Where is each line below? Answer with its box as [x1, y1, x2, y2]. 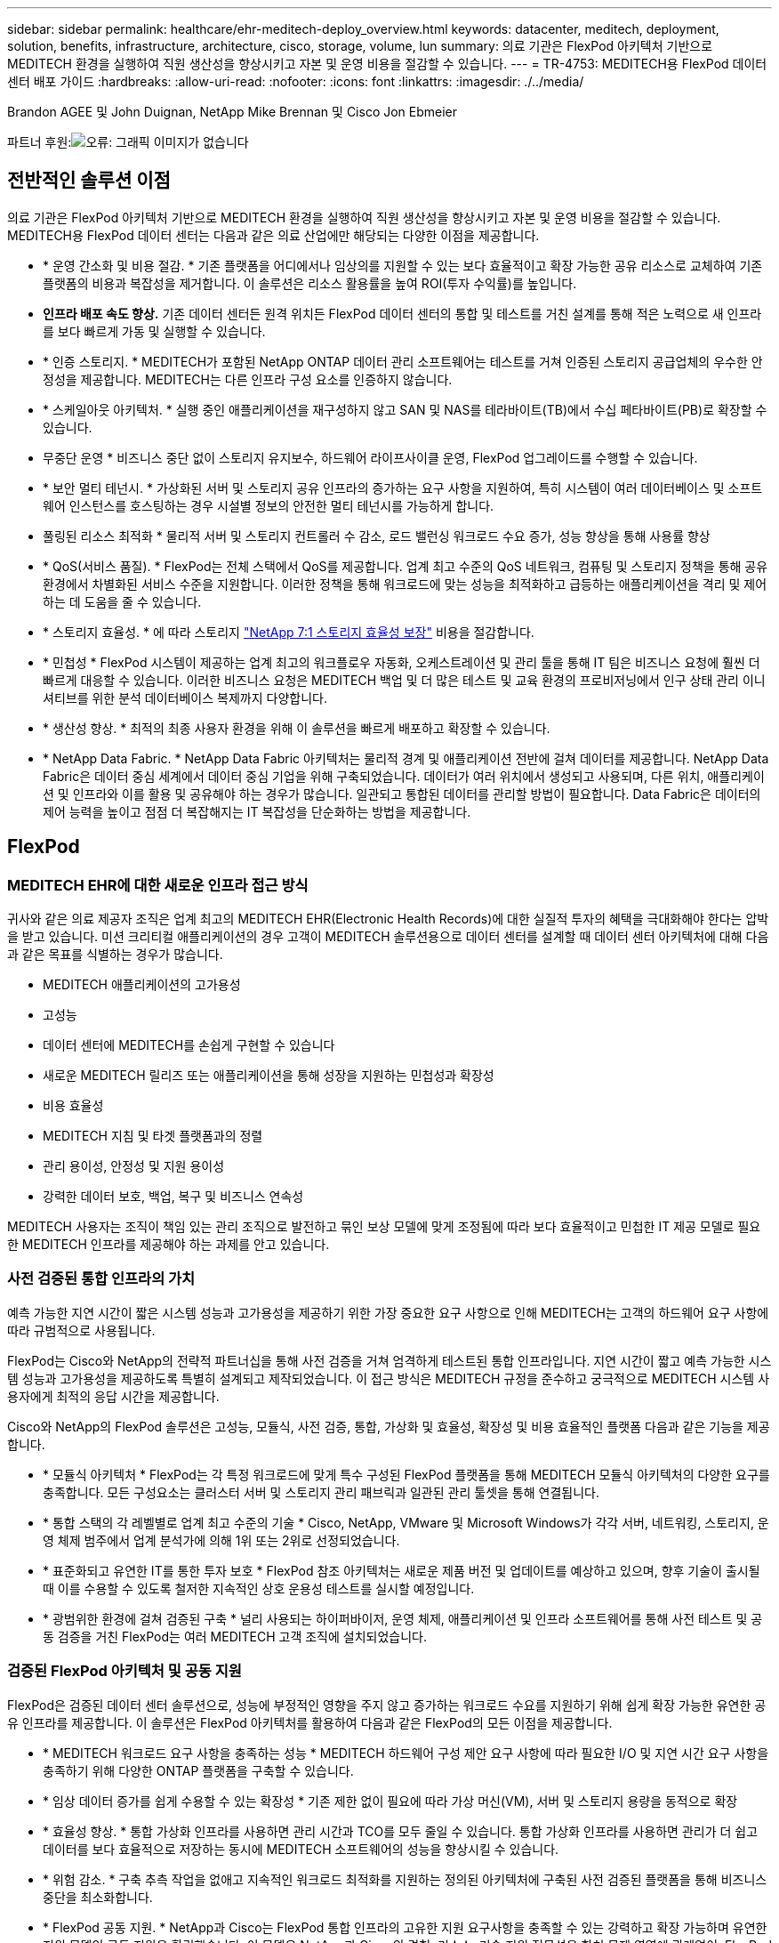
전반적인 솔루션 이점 [7, 169, 171, 192]
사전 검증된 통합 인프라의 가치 [7, 1270, 196, 1288]
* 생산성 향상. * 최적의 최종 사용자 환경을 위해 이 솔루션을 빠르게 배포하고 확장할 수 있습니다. [43, 720, 550, 736]
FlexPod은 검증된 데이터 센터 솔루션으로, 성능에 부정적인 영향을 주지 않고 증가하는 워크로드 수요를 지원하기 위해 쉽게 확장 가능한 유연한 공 [7, 1697, 767, 1713]
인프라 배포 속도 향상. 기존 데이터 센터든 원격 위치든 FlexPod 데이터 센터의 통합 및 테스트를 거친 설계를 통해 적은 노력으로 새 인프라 [43, 305, 762, 321]
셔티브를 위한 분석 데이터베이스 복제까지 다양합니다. [43, 689, 327, 705]
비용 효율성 [43, 1098, 104, 1114]
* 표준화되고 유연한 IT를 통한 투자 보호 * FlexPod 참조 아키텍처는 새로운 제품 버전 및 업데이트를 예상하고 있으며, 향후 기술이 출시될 [43, 1562, 760, 1578]
